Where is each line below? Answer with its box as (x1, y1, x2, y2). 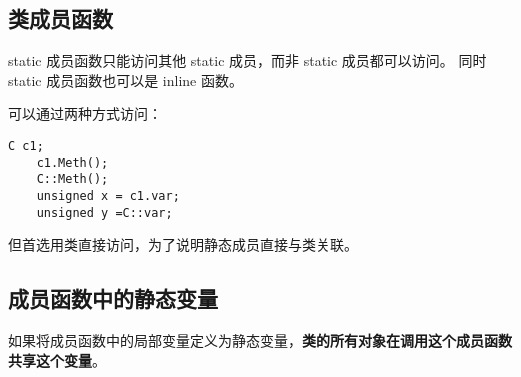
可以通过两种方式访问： (8, 103, 162, 124)
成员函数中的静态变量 (8, 283, 218, 314)
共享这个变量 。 (8, 349, 106, 370)
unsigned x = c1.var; (36, 188, 180, 203)
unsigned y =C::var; (36, 205, 173, 220)
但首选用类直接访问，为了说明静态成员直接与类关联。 (8, 234, 358, 255)
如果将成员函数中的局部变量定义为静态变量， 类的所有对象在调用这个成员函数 (8, 330, 512, 351)
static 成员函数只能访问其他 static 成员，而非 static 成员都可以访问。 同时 (8, 50, 487, 71)
